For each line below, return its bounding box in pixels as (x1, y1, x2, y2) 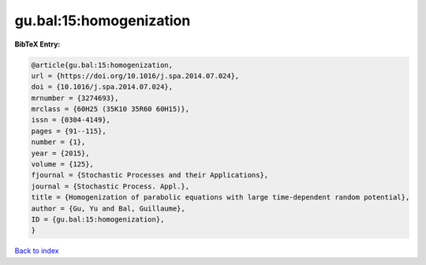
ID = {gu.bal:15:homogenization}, (31, 215, 165, 224)
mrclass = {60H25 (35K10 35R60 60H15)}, (31, 105, 189, 114)
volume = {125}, (31, 160, 95, 169)
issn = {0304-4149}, (31, 115, 110, 125)
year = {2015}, (31, 148, 90, 158)
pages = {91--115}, (31, 126, 106, 136)
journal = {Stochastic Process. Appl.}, (31, 181, 189, 191)
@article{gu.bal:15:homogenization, (31, 60, 174, 69)
